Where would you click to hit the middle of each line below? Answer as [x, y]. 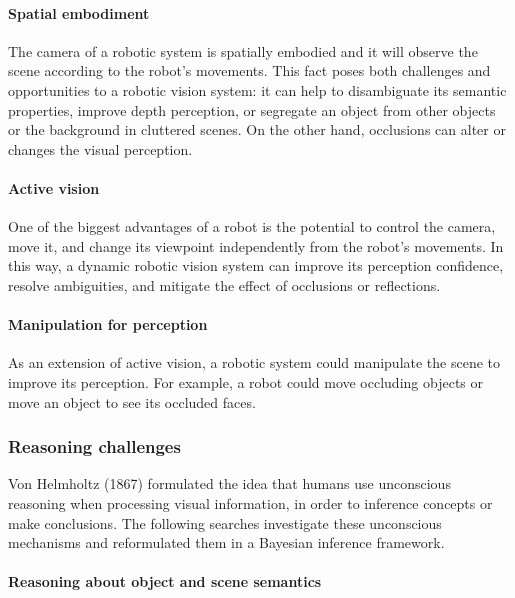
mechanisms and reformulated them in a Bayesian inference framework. [226, 542]
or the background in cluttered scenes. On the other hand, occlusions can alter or [257, 129]
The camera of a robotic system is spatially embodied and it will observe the [243, 50]
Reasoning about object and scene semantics [165, 581]
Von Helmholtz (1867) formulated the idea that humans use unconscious [229, 483]
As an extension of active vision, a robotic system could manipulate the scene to [254, 362]
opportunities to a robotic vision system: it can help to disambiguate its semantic [257, 89]
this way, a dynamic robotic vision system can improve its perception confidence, [256, 265]
